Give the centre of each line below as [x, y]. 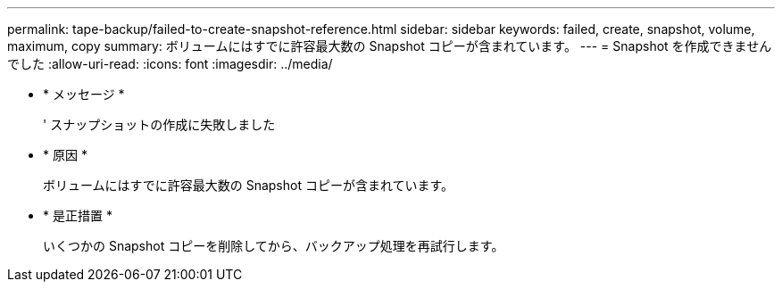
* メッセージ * [84, 94]
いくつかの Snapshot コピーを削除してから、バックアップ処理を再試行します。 [274, 246]
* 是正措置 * [78, 215]
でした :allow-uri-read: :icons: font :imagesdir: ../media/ [170, 64]
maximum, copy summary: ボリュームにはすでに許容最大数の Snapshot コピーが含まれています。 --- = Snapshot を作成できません [390, 46]
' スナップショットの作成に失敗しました [159, 124]
